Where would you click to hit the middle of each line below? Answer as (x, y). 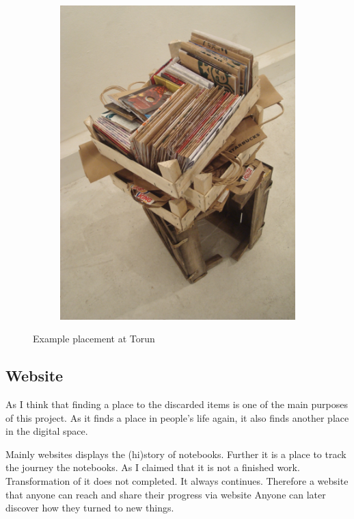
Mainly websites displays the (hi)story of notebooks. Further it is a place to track (176, 454)
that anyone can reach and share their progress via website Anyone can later (166, 494)
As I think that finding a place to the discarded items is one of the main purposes (177, 404)
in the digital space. (47, 431)
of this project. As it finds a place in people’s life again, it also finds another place (177, 417)
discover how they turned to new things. (90, 508)
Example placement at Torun (94, 339)
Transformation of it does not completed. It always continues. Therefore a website (177, 481)
